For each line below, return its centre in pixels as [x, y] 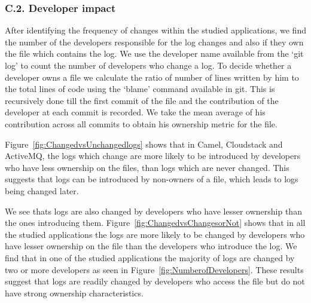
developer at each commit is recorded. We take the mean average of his [135, 112]
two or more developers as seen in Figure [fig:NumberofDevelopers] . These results [154, 269]
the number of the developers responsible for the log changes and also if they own [154, 42]
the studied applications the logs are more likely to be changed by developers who [155, 234]
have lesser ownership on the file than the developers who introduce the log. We [151, 246]
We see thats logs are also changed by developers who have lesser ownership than [153, 211]
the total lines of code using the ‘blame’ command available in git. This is [140, 89]
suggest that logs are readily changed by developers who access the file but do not [155, 281]
